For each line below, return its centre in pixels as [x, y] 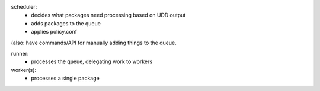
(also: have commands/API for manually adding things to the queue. [94, 43]
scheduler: [24, 7]
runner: [20, 53]
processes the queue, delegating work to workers [92, 61]
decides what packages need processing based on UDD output [108, 15]
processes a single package [65, 78]
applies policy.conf [54, 32]
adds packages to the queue [66, 23]
